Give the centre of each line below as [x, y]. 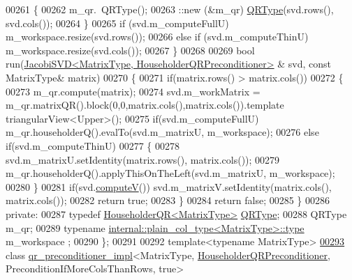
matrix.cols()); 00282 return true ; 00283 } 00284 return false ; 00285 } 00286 [168, 200]
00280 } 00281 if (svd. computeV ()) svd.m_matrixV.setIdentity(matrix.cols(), [169, 186]
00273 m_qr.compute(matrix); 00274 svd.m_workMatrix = [133, 91]
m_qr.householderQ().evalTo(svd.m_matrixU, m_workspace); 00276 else [162, 132]
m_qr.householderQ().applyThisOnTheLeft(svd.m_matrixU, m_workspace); [170, 173]
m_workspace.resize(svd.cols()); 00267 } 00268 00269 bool [130, 50]
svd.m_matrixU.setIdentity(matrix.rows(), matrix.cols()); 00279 [143, 159]
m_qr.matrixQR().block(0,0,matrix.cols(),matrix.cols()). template [145, 105]
